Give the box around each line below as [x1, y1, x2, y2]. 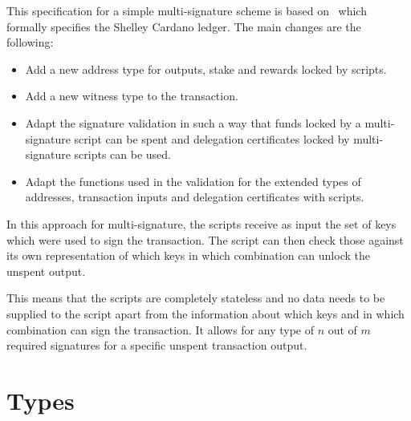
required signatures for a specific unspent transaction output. [6, 337, 307, 354]
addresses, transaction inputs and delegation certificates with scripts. [25, 188, 364, 205]
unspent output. [6, 262, 86, 279]
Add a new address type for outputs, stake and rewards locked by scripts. [25, 60, 387, 77]
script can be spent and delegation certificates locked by [74, 130, 350, 147]
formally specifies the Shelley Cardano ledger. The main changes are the [6, 18, 361, 34]
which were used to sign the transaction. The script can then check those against [6, 231, 404, 248]
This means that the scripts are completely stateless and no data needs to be [6, 289, 385, 306]
